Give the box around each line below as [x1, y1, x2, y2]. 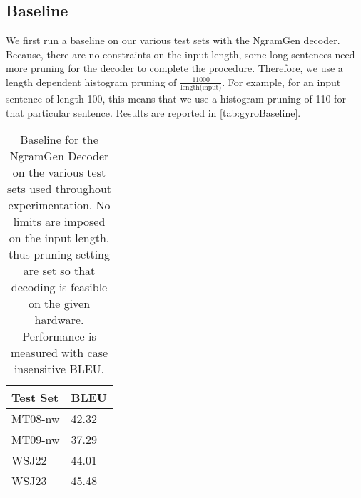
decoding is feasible [11, 279, 108, 296]
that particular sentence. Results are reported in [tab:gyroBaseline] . [6, 105, 301, 120]
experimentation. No [8, 197, 111, 214]
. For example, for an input [222, 74, 341, 89]
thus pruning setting [8, 246, 111, 263]
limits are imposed [13, 213, 106, 230]
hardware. [34, 311, 84, 328]
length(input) [180, 84, 222, 92]
